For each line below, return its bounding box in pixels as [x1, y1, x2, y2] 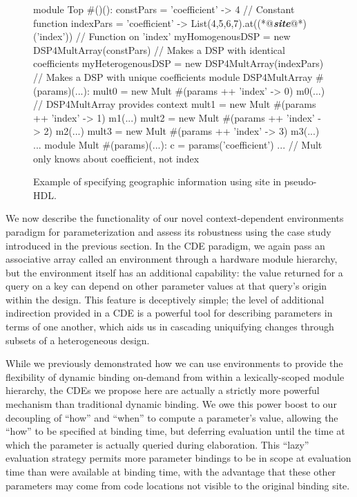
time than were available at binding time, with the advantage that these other [6, 465, 336, 478]
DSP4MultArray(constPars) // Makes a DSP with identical [33, 42, 285, 57]
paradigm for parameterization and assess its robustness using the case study [6, 224, 331, 238]
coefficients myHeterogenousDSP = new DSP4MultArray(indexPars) [33, 56, 324, 71]
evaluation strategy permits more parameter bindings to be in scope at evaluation [6, 451, 351, 465]
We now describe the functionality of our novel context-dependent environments [6, 211, 344, 225]
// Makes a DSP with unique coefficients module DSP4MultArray [33, 69, 313, 84]
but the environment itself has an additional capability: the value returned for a [6, 265, 343, 279]
